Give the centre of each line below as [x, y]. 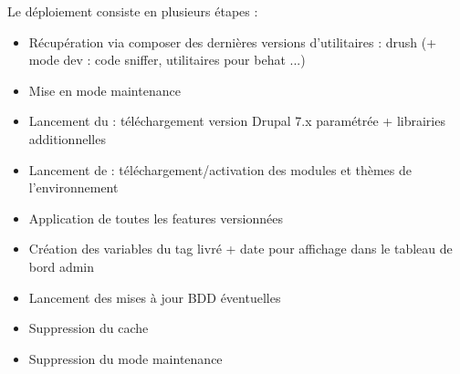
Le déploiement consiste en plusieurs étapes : [133, 11]
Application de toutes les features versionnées [156, 218]
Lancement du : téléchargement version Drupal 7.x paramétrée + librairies [237, 121]
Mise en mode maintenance [105, 90]
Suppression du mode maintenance [125, 358]
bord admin [62, 266]
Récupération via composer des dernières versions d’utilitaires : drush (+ [233, 42]
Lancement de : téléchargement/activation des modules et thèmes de [220, 169]
